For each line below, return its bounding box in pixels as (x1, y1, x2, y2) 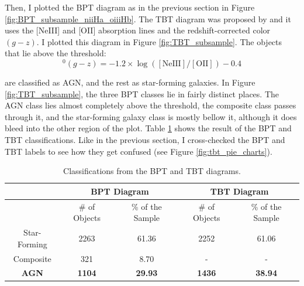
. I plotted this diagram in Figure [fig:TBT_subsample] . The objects (36, 35, 282, 47)
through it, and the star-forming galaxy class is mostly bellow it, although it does (5, 110, 297, 122)
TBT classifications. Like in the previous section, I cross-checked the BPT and (5, 134, 285, 146)
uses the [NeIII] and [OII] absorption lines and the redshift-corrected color (5, 24, 271, 36)
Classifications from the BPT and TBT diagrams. (63, 165, 241, 177)
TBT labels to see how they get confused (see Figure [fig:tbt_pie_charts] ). (5, 145, 272, 157)
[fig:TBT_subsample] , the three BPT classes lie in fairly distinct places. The (5, 87, 279, 100)
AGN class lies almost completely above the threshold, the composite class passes (5, 99, 296, 111)
